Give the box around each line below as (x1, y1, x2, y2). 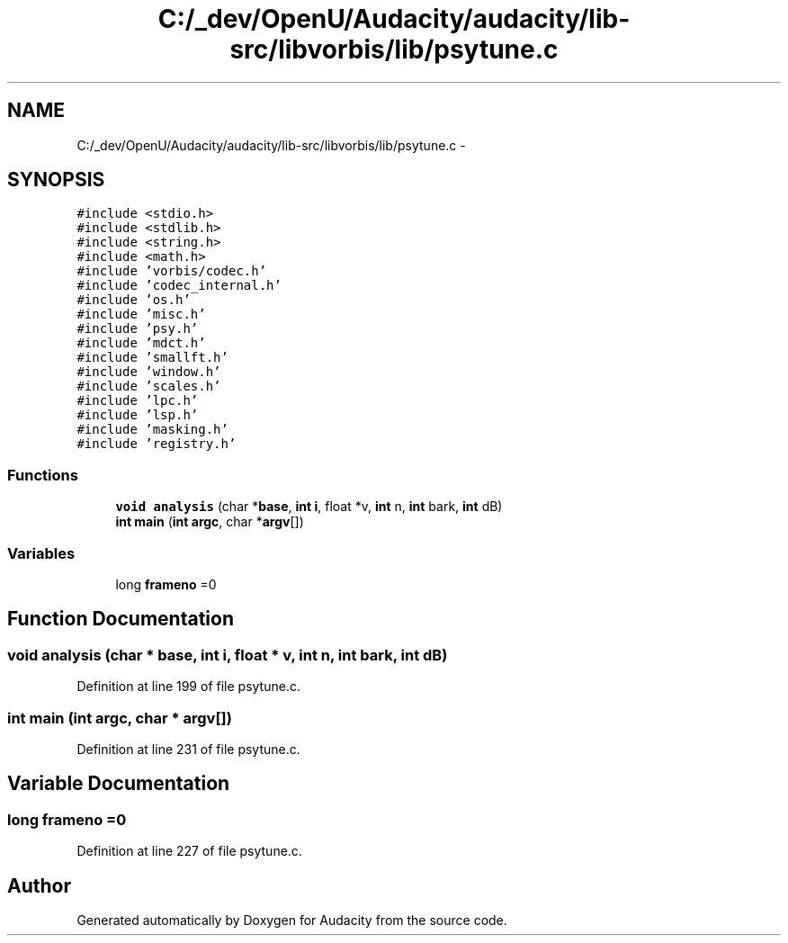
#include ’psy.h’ (76, 321, 199, 337)
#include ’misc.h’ (76, 307, 206, 322)
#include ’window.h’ (76, 364, 221, 380)
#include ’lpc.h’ (76, 393, 199, 409)
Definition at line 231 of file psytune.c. (76, 741, 300, 757)
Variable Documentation (7, 772, 230, 795)
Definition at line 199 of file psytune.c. (76, 678, 300, 695)
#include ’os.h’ (76, 292, 191, 308)
